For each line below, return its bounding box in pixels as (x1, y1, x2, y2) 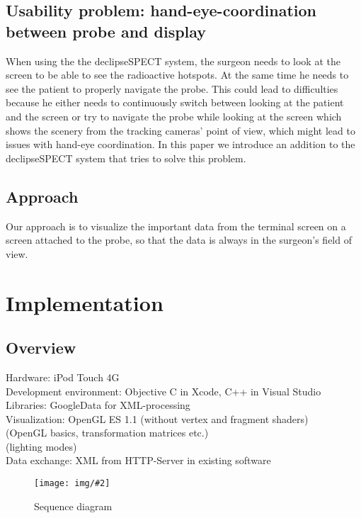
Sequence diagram (34, 498, 113, 513)
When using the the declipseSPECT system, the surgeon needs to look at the (6, 53, 340, 68)
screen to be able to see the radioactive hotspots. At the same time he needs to (6, 67, 349, 82)
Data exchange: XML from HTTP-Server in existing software (6, 453, 271, 468)
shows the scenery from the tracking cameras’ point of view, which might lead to (6, 123, 355, 137)
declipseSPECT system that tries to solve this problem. (6, 150, 246, 165)
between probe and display (6, 20, 207, 42)
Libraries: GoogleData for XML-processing (6, 398, 190, 412)
